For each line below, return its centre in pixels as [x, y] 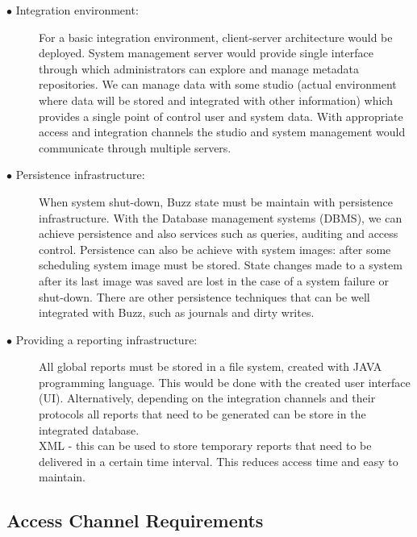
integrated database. [89, 429]
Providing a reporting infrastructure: [106, 339]
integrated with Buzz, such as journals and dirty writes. [177, 312]
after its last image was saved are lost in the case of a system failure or [214, 280]
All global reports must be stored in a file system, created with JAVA [211, 366]
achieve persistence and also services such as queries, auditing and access [219, 233]
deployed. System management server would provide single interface [206, 53]
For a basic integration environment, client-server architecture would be [216, 37]
